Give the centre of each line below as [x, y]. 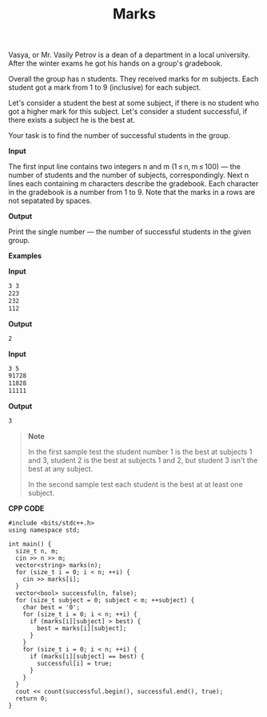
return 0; [32, 699]
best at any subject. [60, 468]
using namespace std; [44, 530]
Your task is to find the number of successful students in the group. [119, 136]
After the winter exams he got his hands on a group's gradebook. [116, 63]
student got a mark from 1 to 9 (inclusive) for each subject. [105, 87]
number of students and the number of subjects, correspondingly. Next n [129, 175]
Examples [25, 256]
